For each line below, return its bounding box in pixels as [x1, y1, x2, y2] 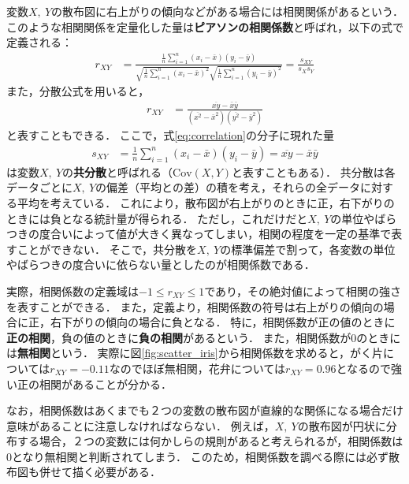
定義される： [6, 34, 73, 50]
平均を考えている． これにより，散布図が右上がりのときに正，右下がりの [17, 194, 395, 210]
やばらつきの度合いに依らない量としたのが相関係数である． [6, 256, 315, 273]
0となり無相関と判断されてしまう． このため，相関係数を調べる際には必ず [6, 448, 389, 464]
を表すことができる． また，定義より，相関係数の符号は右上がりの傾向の [6, 298, 384, 315]
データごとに [6, 179, 73, 195]
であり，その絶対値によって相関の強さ [204, 282, 401, 299]
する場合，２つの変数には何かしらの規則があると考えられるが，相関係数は [17, 433, 403, 449]
